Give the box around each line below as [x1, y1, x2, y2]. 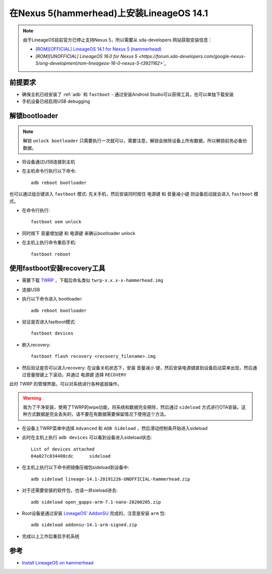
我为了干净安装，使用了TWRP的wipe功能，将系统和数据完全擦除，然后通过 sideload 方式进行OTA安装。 [23, 404, 242, 410]
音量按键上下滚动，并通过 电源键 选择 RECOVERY [26, 371, 127, 377]
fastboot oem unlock [31, 219, 82, 225]
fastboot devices [31, 331, 74, 336]
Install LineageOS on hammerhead [22, 559, 94, 565]
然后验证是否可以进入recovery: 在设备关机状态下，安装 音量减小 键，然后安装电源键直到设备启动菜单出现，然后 [22, 364, 253, 370]
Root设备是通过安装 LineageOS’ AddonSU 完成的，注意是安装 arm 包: [22, 511, 166, 516]
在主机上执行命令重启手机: [22, 239, 77, 245]
